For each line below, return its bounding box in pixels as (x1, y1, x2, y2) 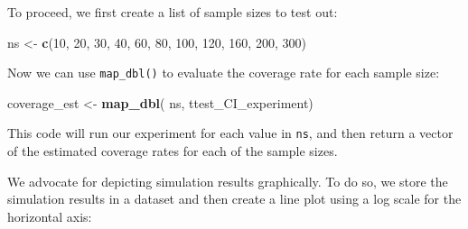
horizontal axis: (7, 206, 92, 225)
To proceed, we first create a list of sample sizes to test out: (7, 3, 338, 21)
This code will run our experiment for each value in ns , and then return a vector (7, 124, 454, 142)
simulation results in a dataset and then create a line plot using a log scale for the (7, 189, 462, 208)
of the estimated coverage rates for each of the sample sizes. (7, 142, 338, 160)
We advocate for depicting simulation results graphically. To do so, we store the (7, 171, 448, 190)
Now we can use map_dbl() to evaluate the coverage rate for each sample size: (7, 63, 440, 82)
